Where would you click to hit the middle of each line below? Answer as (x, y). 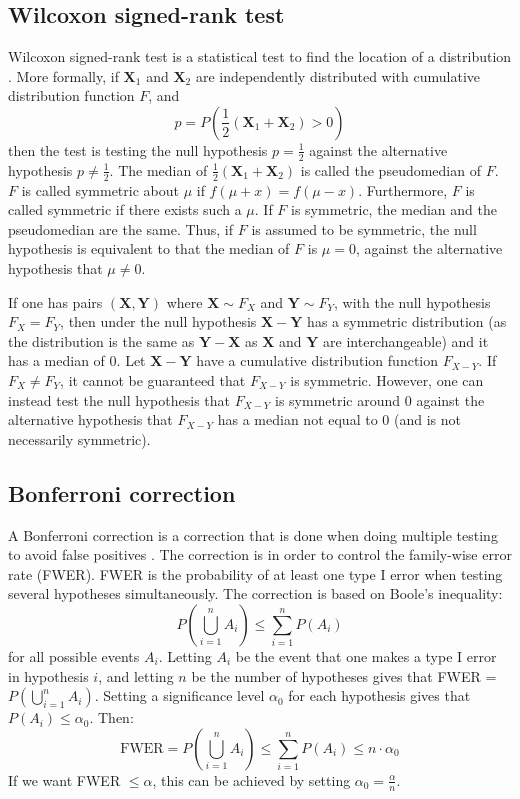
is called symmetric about (100, 189)
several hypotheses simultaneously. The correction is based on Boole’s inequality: (255, 593)
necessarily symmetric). (79, 438)
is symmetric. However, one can (387, 379)
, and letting (136, 675)
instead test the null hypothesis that (119, 399)
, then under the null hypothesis (158, 321)
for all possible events (74, 655)
